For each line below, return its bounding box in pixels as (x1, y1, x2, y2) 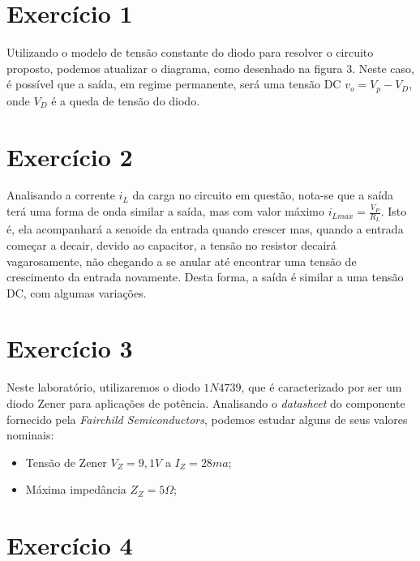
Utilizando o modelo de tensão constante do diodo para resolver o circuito (6, 44, 374, 61)
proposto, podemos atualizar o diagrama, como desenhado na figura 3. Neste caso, (6, 59, 414, 76)
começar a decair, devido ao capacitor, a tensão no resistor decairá (6, 236, 336, 253)
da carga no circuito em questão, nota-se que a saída (132, 186, 394, 203)
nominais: (6, 426, 54, 443)
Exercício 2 (6, 139, 133, 173)
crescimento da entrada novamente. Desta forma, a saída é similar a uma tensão (6, 268, 404, 285)
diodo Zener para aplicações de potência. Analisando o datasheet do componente (6, 395, 405, 411)
